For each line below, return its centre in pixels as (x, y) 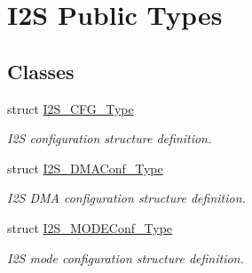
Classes (41, 71)
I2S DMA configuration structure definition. (126, 198)
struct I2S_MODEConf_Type (90, 227)
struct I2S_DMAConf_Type (85, 168)
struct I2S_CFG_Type (71, 108)
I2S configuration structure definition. (110, 138)
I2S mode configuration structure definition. (126, 257)
